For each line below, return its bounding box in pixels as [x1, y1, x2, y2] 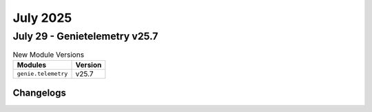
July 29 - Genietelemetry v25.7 [12, 30, 158, 42]
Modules [17, 60, 47, 70]
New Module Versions [12, 50, 85, 59]
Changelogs [12, 87, 67, 99]
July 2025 [12, 10, 72, 25]
